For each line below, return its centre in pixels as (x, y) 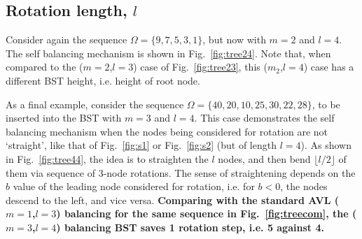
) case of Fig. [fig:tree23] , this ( (200, 67)
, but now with (234, 39)
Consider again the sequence (67, 39)
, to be (326, 104)
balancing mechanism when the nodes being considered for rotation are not (167, 131)
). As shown (326, 145)
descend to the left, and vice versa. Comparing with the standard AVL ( (173, 200)
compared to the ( (44, 67)
